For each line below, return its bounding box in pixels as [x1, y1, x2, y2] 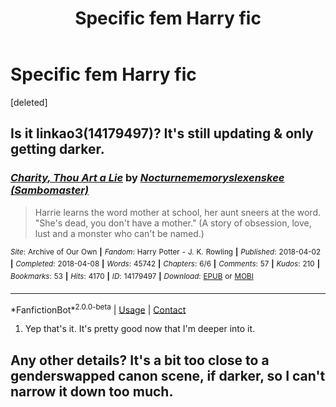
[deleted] [10, 96, 48, 108]
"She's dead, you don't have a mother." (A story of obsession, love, [34, 217, 312, 229]
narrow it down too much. [10, 383, 174, 400]
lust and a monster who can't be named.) [34, 227, 205, 239]
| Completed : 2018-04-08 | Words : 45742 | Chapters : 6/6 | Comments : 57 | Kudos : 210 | [10, 259, 320, 269]
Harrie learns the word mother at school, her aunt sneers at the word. [34, 206, 322, 218]
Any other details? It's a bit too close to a [10, 352, 270, 369]
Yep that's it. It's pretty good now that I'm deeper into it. [24, 323, 256, 335]
